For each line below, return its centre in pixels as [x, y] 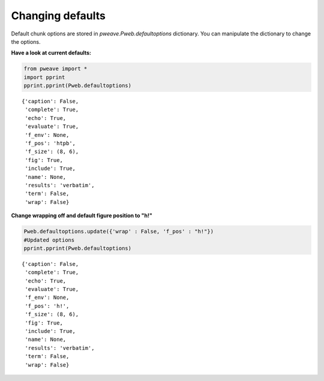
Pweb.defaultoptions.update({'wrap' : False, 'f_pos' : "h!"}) [119, 232]
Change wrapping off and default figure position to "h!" [82, 215]
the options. [26, 41]
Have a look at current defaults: [51, 53]
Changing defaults [58, 16]
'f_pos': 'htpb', [50, 143]
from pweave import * [55, 69]
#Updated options [49, 240]
